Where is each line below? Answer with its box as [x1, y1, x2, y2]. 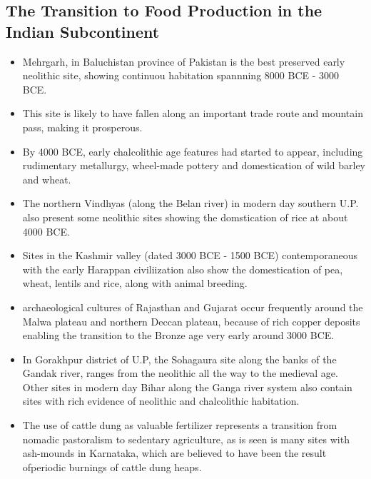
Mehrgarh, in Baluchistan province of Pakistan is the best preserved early [22, 54, 345, 69]
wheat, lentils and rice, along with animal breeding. [22, 276, 248, 291]
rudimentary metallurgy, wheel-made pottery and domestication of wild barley [22, 158, 365, 173]
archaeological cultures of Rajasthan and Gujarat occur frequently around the [22, 299, 363, 314]
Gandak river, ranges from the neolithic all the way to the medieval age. [22, 365, 338, 380]
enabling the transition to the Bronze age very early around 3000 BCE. [22, 328, 335, 343]
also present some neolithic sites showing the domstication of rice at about [22, 209, 348, 224]
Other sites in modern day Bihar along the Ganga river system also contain [22, 379, 352, 394]
